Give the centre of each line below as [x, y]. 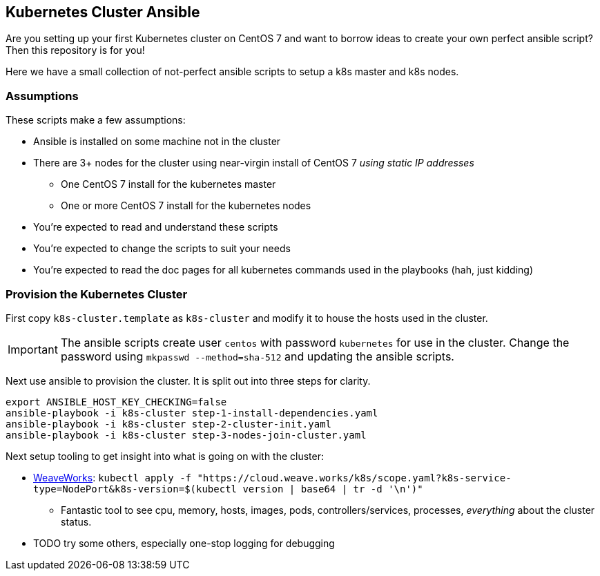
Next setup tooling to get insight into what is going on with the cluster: [165, 456]
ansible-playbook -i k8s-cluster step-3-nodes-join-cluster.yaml [186, 435]
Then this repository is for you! [75, 50]
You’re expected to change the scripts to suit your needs [162, 249]
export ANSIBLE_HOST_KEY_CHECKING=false [116, 402]
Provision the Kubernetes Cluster [97, 294]
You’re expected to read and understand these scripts [156, 227]
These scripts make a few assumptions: [96, 120]
